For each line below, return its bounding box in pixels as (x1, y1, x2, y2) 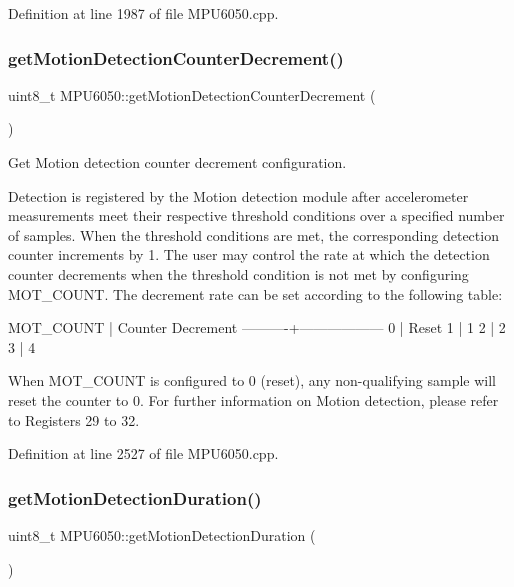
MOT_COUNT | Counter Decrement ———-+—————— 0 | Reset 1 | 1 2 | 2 (8, 317, 506, 338)
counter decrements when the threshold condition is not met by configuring (8, 263, 469, 284)
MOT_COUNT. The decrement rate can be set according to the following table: (8, 283, 503, 304)
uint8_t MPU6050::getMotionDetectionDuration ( (8, 524, 316, 545)
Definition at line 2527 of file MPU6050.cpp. (8, 443, 279, 464)
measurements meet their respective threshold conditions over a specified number (8, 205, 505, 226)
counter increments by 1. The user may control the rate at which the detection (8, 244, 490, 265)
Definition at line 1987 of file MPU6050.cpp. (8, 3, 279, 23)
